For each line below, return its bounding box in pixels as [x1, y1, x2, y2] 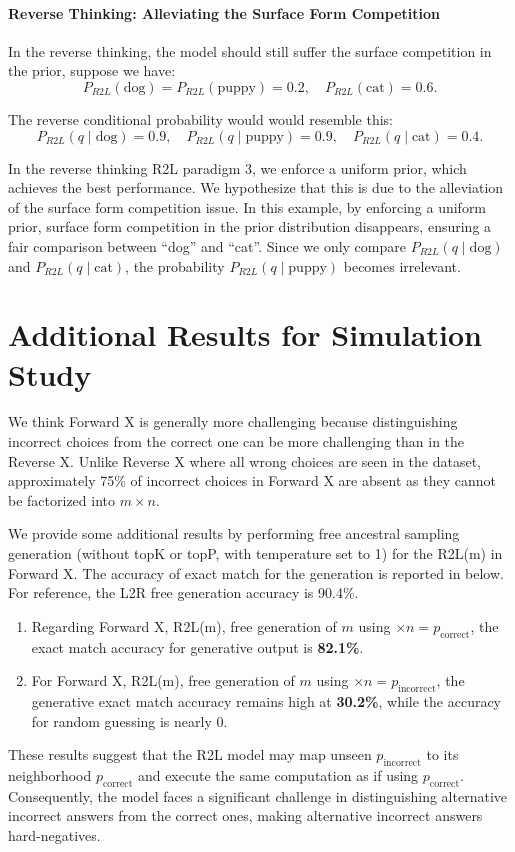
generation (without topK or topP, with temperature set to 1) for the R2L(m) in [8, 543, 503, 564]
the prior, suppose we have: [8, 60, 176, 81]
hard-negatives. [8, 824, 101, 845]
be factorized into [8, 489, 115, 510]
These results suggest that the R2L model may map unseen [8, 744, 372, 765]
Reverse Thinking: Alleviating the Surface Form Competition [8, 2, 440, 23]
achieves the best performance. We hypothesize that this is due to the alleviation [8, 177, 504, 198]
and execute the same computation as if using [137, 764, 419, 785]
